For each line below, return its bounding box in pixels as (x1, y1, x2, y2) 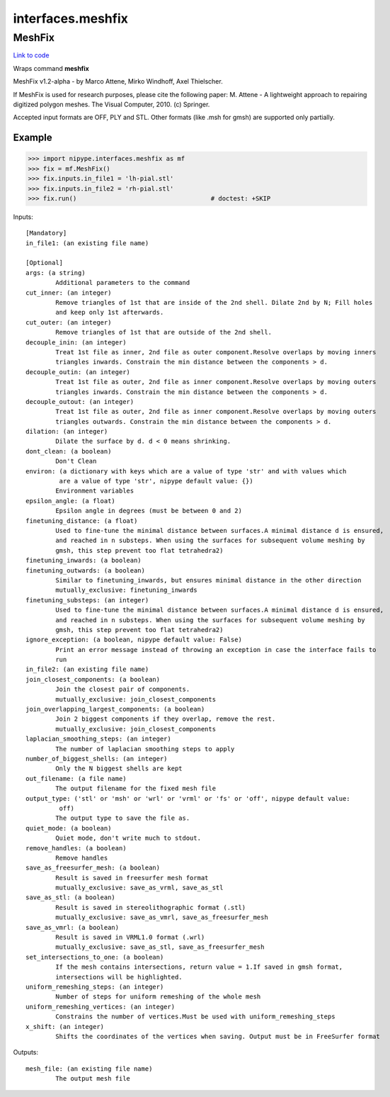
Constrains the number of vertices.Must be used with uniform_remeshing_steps (55, 1013, 335, 1020)
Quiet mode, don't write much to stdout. (55, 834, 202, 843)
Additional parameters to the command (55, 279, 190, 287)
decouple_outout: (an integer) (25, 398, 134, 405)
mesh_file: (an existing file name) (25, 1064, 153, 1073)
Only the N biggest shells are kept (55, 765, 183, 772)
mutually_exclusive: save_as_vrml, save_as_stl (55, 884, 224, 892)
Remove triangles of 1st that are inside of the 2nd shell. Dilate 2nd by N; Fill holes (55, 298, 373, 307)
